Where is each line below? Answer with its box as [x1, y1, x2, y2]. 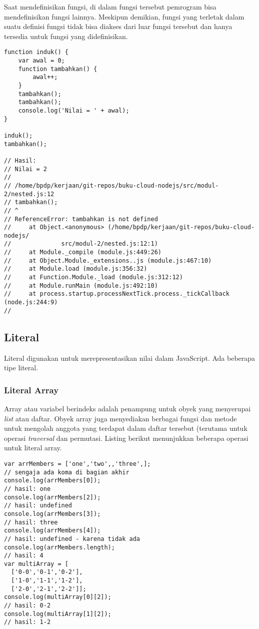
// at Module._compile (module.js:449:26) [4, 249, 161, 256]
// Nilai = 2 [4, 165, 47, 173]
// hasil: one [4, 485, 51, 492]
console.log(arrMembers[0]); [4, 477, 101, 484]
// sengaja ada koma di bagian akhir [4, 468, 129, 476]
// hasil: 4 [4, 552, 43, 559]
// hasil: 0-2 [4, 602, 51, 609]
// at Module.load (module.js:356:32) [4, 265, 147, 273]
